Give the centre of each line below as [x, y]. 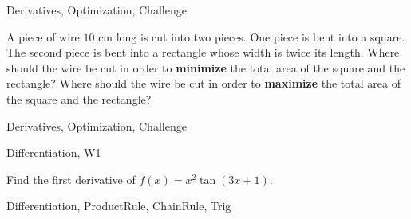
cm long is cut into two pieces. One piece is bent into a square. [252, 36]
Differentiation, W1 [54, 153]
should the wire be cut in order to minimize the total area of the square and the [206, 67]
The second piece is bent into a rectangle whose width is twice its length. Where [203, 52]
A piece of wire [43, 36]
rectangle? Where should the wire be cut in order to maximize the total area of [204, 83]
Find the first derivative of [71, 179]
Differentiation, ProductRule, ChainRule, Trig [119, 206]
